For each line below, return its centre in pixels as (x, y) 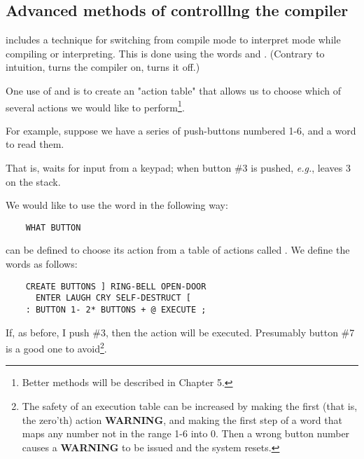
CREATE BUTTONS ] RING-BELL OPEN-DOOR (116, 286)
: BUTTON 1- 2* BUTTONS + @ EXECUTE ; (116, 309)
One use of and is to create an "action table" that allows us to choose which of (174, 90)
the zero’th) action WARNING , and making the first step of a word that (182, 419)
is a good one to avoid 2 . (56, 347)
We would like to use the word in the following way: (117, 205)
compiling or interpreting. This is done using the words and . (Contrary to (165, 53)
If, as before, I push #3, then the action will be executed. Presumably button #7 (180, 332)
